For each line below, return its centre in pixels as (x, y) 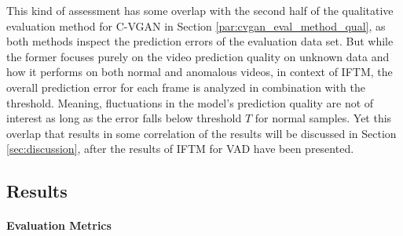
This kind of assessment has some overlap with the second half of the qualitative (200, 10)
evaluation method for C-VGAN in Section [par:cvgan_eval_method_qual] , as (196, 25)
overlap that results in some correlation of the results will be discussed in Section (201, 133)
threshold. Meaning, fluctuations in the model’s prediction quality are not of (190, 102)
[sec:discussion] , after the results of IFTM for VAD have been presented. (180, 149)
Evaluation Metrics (59, 225)
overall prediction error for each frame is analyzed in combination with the (186, 87)
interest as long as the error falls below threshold (124, 118)
